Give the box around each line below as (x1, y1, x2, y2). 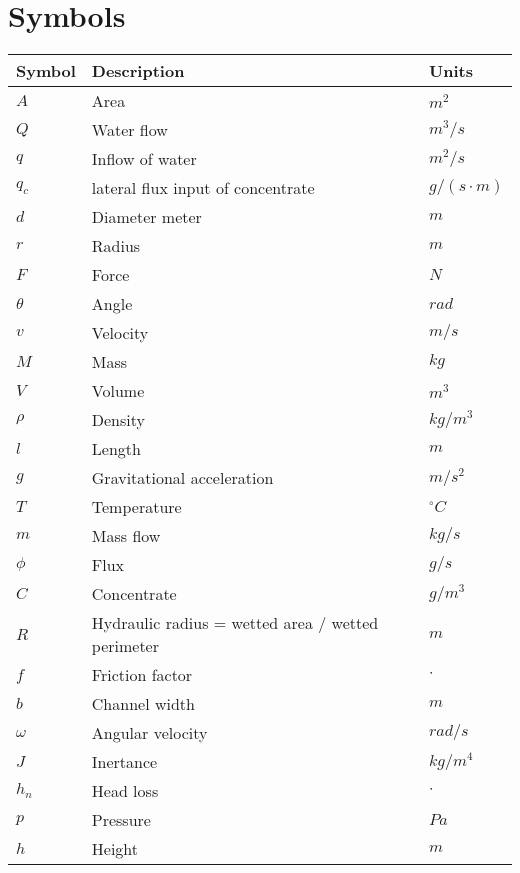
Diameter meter (91, 205, 202, 229)
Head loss (91, 779, 159, 803)
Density (91, 408, 145, 432)
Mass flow (91, 524, 161, 548)
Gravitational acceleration (91, 466, 274, 490)
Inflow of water (91, 147, 197, 171)
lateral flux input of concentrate (91, 176, 315, 200)
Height (91, 837, 139, 861)
